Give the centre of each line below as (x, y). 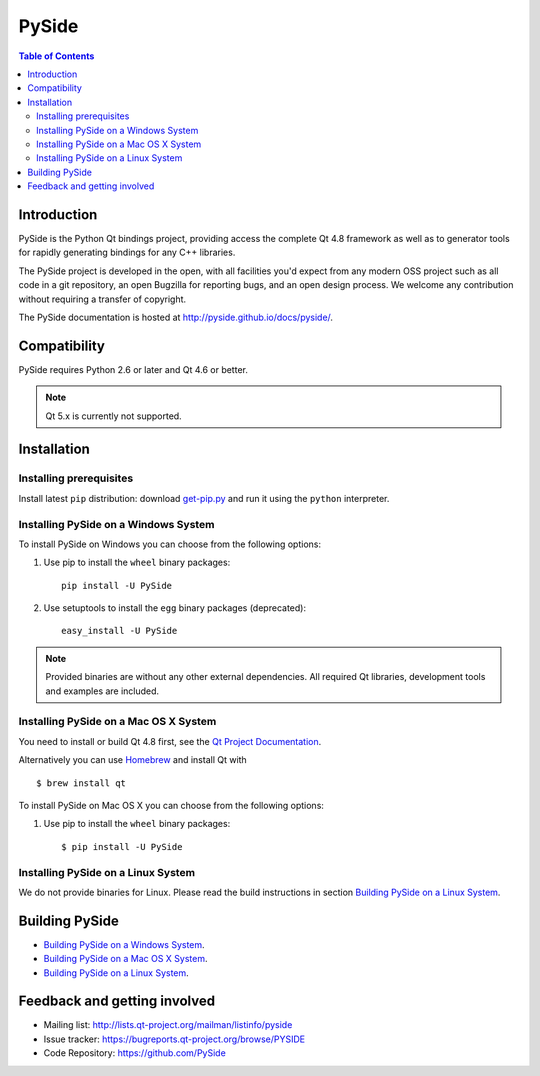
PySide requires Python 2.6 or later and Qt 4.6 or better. (133, 369)
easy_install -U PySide (119, 631)
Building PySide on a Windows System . (124, 944)
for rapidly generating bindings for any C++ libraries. (127, 252)
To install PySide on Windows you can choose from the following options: (170, 544)
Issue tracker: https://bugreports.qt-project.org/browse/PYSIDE (174, 1039)
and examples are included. (102, 691)
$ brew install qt (81, 783)
